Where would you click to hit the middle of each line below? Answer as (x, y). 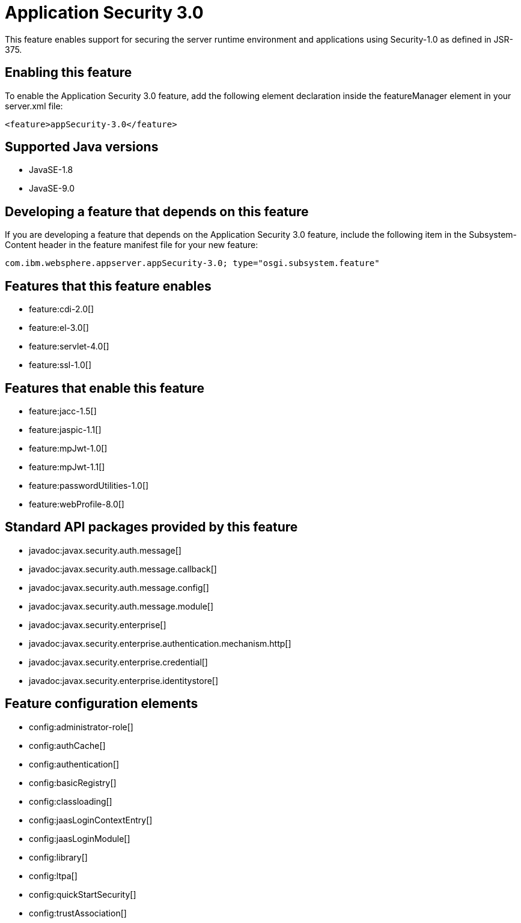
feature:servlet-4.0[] (69, 347)
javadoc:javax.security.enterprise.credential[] (118, 662)
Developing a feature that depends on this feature (157, 211)
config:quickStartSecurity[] (83, 894)
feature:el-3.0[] (59, 328)
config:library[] (58, 857)
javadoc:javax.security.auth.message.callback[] (123, 569)
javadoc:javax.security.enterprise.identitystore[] (124, 680)
